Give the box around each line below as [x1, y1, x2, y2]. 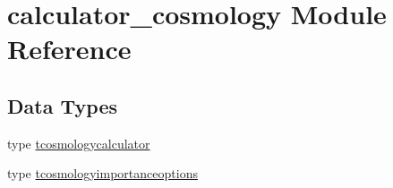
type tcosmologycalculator [7, 133, 150, 152]
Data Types [7, 91, 117, 119]
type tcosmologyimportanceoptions [7, 164, 198, 183]
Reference [7, 30, 132, 67]
